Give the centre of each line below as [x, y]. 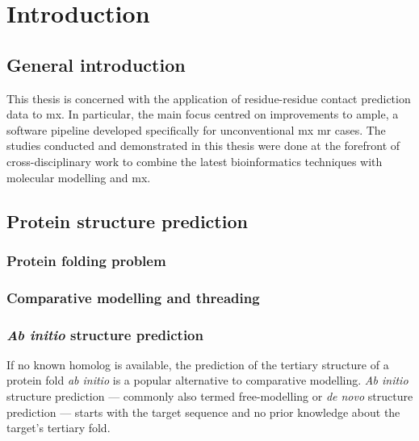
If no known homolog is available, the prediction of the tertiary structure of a [198, 364]
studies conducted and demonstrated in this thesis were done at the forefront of [203, 146]
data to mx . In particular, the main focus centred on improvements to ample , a [203, 114]
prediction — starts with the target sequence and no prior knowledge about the [203, 412]
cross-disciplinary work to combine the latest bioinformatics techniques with [195, 161]
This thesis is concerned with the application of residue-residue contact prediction [209, 98]
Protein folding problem [86, 260]
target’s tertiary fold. [59, 428]
